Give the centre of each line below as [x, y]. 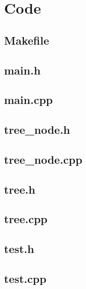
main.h [23, 70]
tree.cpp [26, 219]
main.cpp [29, 100]
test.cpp [25, 279]
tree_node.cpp [43, 159]
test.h [19, 249]
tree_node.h [37, 130]
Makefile [27, 40]
